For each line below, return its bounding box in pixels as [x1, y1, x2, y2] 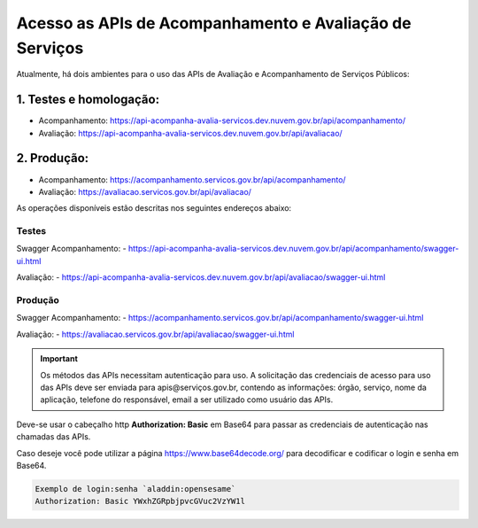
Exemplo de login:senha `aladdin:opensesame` [35, 484, 236, 493]
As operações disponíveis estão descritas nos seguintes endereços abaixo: [16, 203, 292, 214]
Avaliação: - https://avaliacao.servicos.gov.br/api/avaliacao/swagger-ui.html [16, 329, 295, 339]
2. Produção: [16, 151, 89, 166]
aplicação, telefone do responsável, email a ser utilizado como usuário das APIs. [40, 394, 334, 405]
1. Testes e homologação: [16, 92, 159, 107]
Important [40, 353, 79, 364]
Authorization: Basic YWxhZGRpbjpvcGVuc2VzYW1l [35, 496, 245, 507]
